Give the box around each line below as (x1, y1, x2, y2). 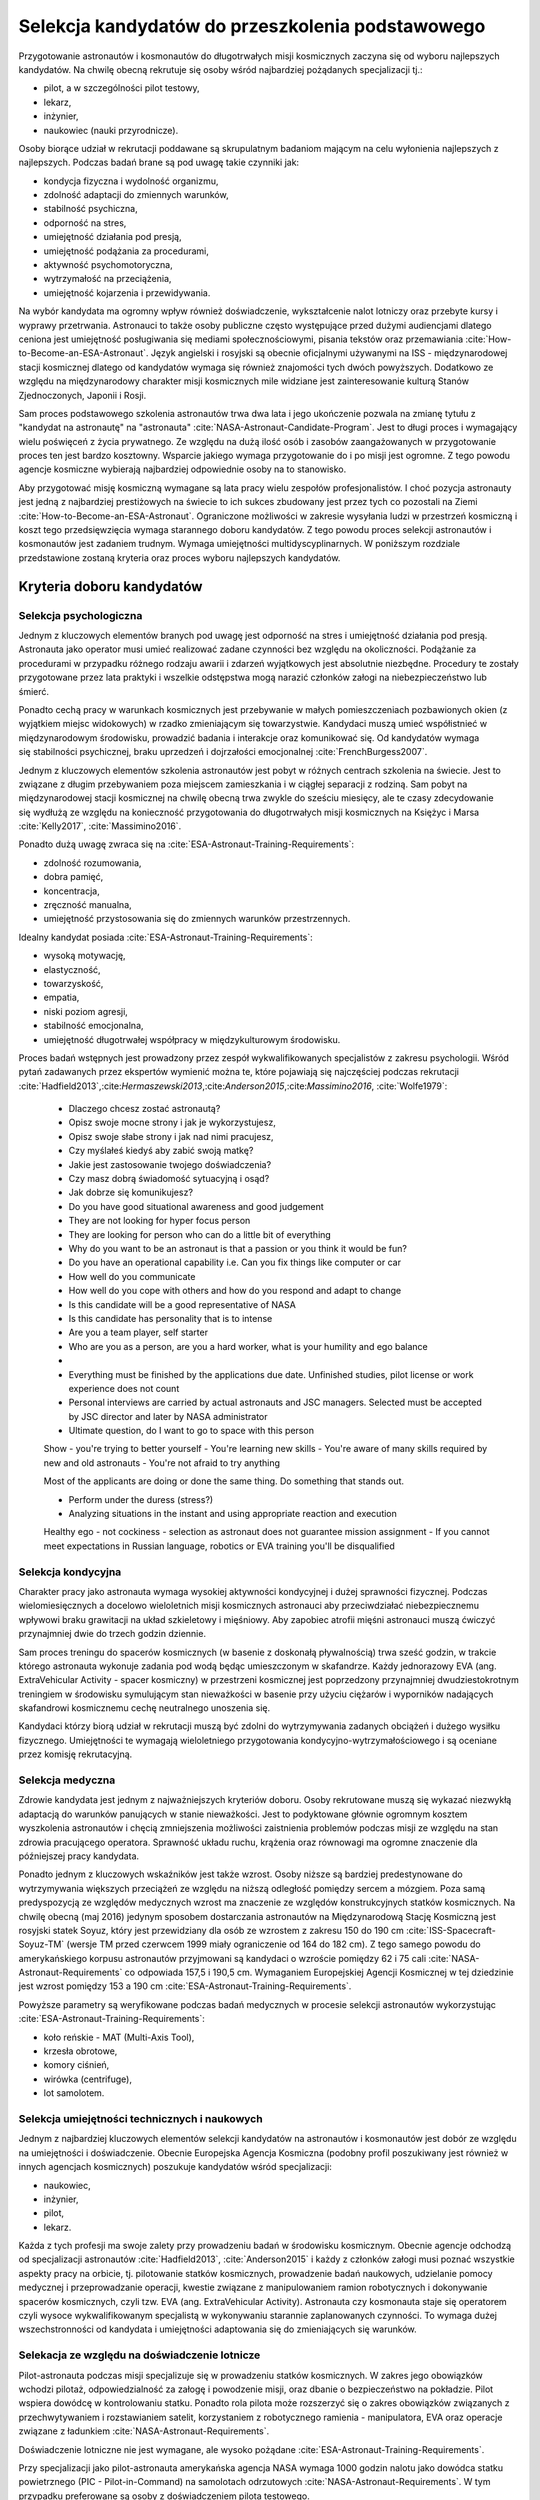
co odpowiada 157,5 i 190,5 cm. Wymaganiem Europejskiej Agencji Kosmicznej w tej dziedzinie (124, 1966, 514, 1979)
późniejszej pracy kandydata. (18, 1850, 140, 1862)
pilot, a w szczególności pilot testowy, (43, 82, 200, 94)
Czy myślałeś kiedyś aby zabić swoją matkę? (68, 1145, 254, 1157)
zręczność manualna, (43, 899, 132, 911)
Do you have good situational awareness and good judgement (68, 1200, 324, 1212)
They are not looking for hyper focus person (68, 1215, 251, 1227)
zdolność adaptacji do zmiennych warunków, (43, 189, 229, 201)
